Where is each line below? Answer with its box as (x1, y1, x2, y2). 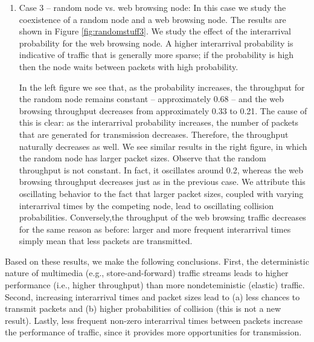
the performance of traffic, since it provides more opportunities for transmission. (5, 326, 302, 338)
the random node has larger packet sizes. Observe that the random (19, 152, 266, 164)
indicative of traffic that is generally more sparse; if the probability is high (19, 48, 294, 61)
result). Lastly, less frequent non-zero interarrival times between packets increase (5, 314, 303, 326)
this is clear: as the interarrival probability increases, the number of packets (19, 116, 299, 129)
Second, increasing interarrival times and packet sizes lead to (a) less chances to (5, 290, 300, 303)
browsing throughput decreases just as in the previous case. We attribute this (19, 175, 306, 188)
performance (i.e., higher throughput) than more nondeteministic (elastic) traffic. (5, 279, 305, 291)
